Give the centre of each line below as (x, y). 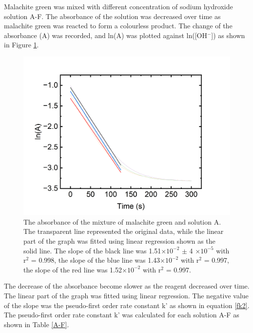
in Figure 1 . (21, 45)
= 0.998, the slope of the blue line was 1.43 (96, 260)
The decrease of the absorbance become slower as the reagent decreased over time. (127, 286)
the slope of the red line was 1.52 (73, 269)
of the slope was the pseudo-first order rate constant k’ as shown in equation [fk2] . (127, 305)
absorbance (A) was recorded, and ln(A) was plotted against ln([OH (106, 35)
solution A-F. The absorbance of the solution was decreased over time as (112, 16)
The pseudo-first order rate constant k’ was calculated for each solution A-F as (122, 315)
